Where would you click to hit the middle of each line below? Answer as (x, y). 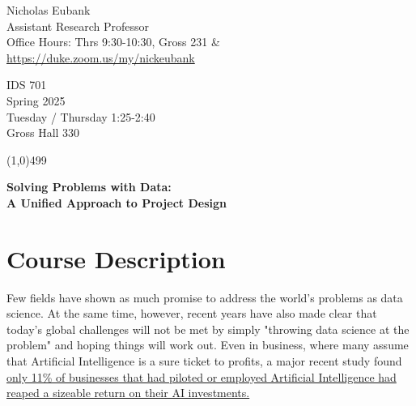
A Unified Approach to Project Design (117, 202)
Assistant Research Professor (78, 26)
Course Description (116, 258)
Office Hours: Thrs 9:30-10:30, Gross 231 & (113, 42)
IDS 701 (27, 85)
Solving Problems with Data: (89, 187)
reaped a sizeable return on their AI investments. (128, 393)
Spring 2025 (36, 100)
